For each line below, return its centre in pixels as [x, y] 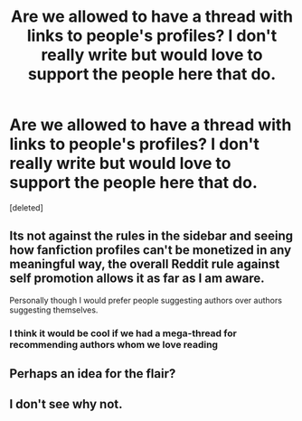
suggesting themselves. [54, 310]
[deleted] [26, 207]
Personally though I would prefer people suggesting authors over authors [146, 300]
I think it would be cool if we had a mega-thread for [123, 333]
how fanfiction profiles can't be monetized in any [151, 250]
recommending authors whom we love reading [114, 344]
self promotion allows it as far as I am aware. [137, 279]
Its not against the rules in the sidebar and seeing [151, 236]
